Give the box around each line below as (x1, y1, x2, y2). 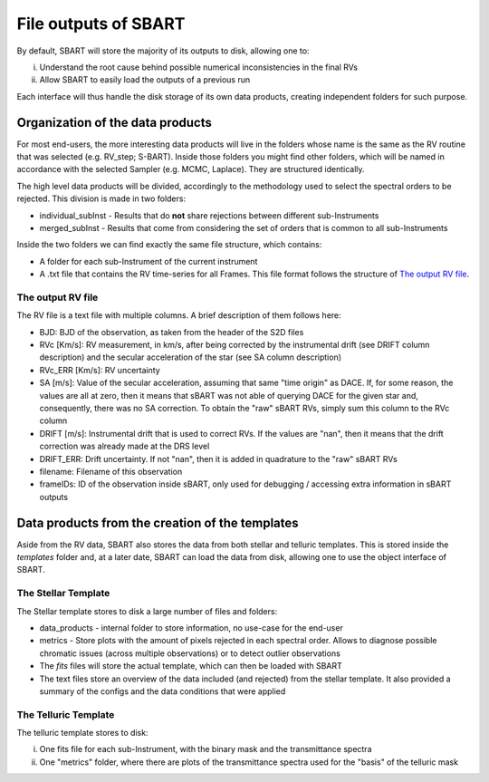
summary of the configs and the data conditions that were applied (39, 685, 286, 697)
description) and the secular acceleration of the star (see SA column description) (39, 352, 342, 362)
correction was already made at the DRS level (39, 440, 210, 452)
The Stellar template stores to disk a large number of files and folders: (16, 605, 278, 616)
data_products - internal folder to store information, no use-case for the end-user (39, 622, 343, 633)
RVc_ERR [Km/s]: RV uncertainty (39, 364, 160, 375)
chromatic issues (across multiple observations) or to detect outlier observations (39, 648, 341, 659)
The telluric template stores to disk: (16, 728, 149, 739)
